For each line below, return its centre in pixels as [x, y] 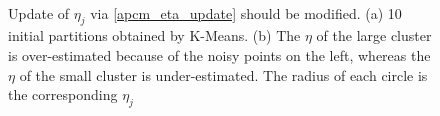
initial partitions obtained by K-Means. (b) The [154, 35]
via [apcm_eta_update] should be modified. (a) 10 [246, 12]
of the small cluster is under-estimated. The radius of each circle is [223, 74]
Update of [39, 12]
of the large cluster [374, 35]
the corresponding [63, 94]
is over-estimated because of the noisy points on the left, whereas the [219, 54]
